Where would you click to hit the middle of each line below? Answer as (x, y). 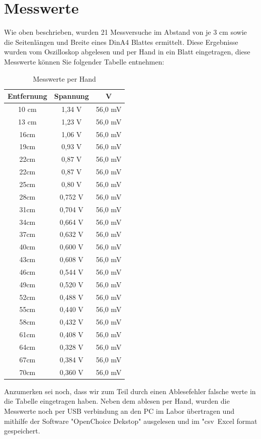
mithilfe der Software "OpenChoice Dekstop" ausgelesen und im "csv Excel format (131, 421)
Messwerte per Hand (64, 78)
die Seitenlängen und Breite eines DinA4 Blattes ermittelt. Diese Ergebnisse (121, 42)
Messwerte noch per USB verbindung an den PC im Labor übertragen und (119, 411)
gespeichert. (22, 431)
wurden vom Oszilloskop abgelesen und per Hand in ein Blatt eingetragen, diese (127, 52)
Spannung (71, 96)
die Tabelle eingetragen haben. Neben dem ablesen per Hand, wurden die (117, 401)
